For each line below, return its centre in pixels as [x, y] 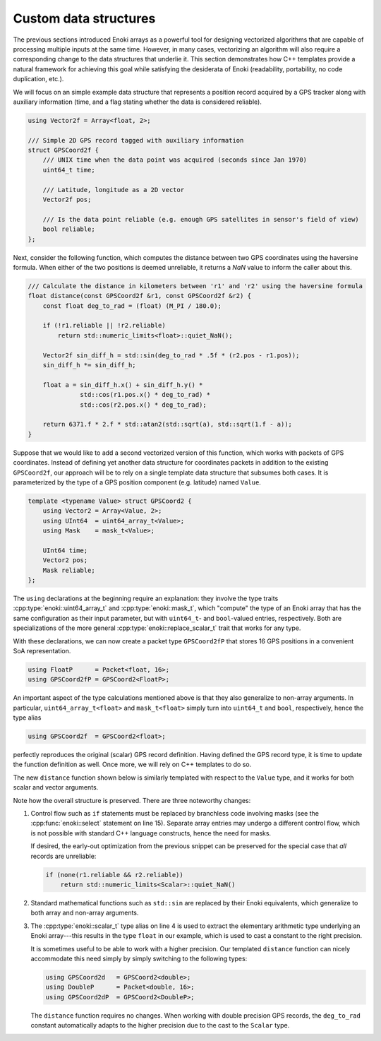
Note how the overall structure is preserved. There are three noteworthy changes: [132, 800]
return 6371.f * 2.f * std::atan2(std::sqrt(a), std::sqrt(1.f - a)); [168, 424]
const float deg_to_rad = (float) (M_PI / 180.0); [132, 306]
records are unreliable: [64, 856]
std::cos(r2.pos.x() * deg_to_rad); [144, 405]
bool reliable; [69, 229]
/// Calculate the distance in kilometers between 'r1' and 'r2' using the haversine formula [195, 286]
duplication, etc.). [38, 79]
